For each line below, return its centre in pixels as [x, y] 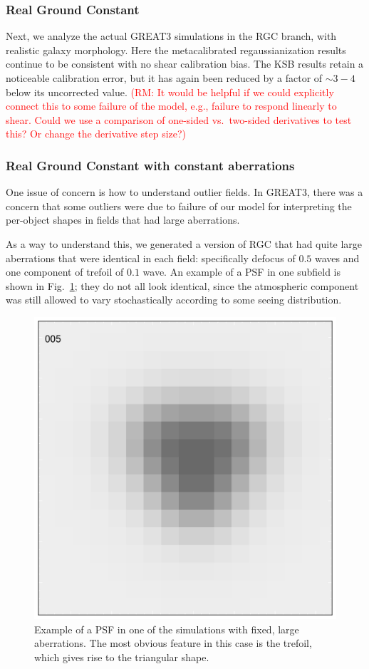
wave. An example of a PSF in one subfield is [241, 272]
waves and [337, 258]
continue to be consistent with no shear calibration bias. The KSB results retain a [185, 64]
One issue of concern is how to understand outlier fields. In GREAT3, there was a [184, 192]
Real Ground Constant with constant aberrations [150, 165]
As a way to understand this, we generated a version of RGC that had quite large [184, 243]
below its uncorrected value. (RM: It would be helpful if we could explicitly [170, 92]
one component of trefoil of [65, 272]
